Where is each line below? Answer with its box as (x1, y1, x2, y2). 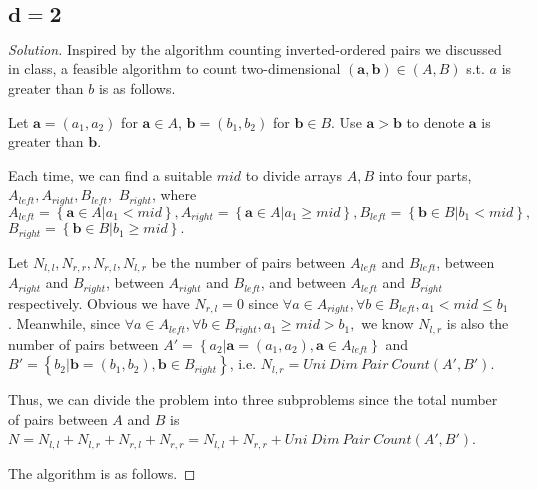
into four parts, (378, 164, 472, 185)
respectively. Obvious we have (8, 292, 190, 313)
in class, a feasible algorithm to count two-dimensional (8, 58, 341, 79)
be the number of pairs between (151, 251, 346, 272)
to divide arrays (245, 164, 343, 185)
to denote (406, 111, 465, 132)
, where (151, 184, 197, 205)
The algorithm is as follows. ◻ (8, 462, 196, 483)
